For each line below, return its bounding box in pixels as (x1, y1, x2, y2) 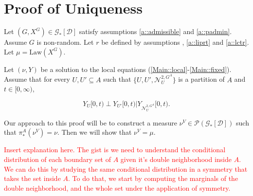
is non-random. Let (36, 37, 94, 47)
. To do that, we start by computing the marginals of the (68, 173, 238, 183)
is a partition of (178, 74, 225, 84)
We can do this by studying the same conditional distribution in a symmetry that (4, 163, 248, 174)
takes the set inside (4, 173, 61, 183)
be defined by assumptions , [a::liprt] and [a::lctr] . (101, 37, 249, 47)
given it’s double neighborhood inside (120, 154, 232, 164)
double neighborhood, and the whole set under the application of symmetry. (4, 182, 231, 193)
